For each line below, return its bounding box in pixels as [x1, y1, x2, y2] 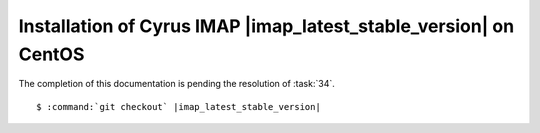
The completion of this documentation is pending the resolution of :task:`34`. [18, 78, 335, 90]
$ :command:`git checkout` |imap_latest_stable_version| [36, 101, 322, 112]
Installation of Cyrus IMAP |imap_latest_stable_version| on [18, 15, 515, 37]
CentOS [18, 43, 85, 65]
